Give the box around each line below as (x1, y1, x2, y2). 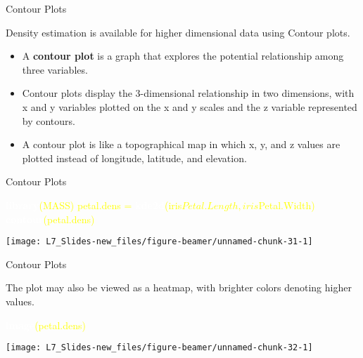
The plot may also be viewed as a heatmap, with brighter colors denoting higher (6, 280, 352, 295)
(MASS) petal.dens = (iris (39, 197, 182, 212)
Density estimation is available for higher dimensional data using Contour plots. (6, 25, 350, 39)
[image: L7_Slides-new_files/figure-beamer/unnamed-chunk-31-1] (6, 237, 313, 247)
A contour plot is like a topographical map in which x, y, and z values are (22, 137, 340, 152)
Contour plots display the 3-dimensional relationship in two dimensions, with (22, 86, 355, 100)
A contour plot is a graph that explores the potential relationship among (22, 48, 344, 63)
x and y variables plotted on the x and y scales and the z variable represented (22, 99, 357, 114)
